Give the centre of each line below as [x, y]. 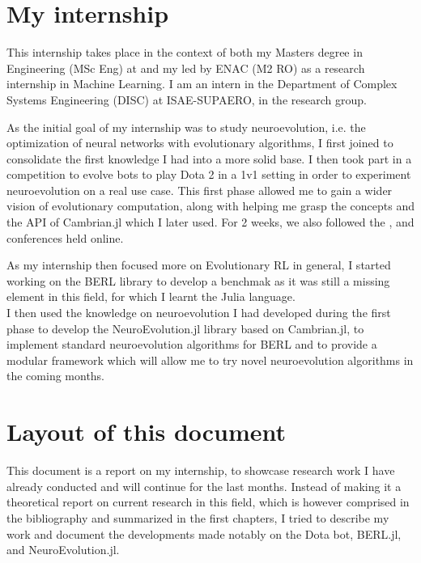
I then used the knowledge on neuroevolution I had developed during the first [199, 313]
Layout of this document [147, 432]
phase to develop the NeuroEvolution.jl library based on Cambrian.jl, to [185, 328]
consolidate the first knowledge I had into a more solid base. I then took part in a [209, 158]
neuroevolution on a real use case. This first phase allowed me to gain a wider [200, 190]
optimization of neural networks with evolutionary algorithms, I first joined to [200, 143]
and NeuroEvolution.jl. [63, 550]
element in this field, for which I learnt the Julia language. [151, 296]
